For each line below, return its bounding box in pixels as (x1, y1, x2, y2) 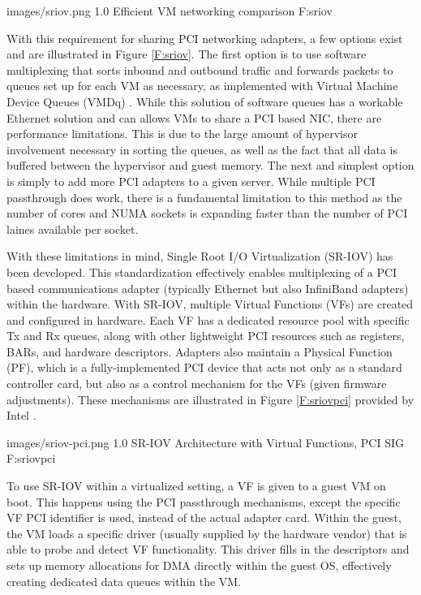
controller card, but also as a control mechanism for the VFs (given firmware (6, 375, 387, 392)
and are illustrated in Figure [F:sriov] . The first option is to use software (6, 45, 367, 63)
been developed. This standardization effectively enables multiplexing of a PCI (6, 263, 397, 280)
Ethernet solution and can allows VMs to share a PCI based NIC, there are (6, 109, 382, 126)
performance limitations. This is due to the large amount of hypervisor (6, 125, 358, 142)
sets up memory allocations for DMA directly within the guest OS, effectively (6, 557, 392, 573)
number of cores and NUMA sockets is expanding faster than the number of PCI (6, 205, 408, 222)
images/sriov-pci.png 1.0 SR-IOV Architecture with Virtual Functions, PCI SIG (6, 433, 404, 451)
